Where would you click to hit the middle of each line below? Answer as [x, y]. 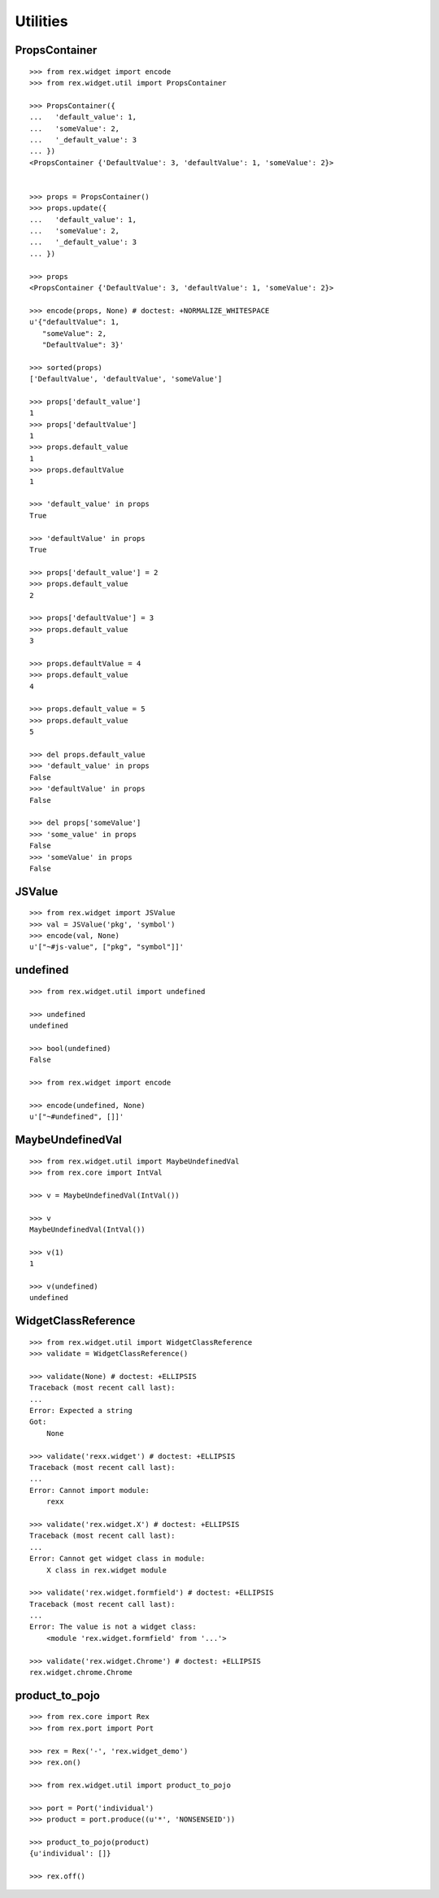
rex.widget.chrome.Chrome [81, 1673]
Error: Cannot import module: [90, 1490]
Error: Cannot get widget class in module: [117, 1559]
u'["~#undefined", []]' [77, 1117]
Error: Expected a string [81, 1411]
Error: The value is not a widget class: [113, 1627]
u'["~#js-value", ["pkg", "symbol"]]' [107, 947]
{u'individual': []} [70, 1854]
